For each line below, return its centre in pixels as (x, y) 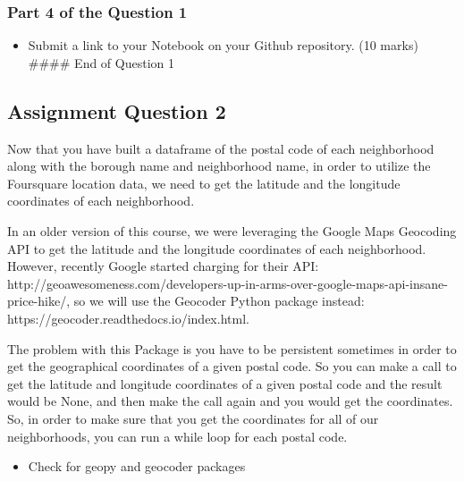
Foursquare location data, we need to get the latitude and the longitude (204, 183)
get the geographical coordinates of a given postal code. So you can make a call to (232, 366)
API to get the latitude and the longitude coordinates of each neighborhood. (217, 248)
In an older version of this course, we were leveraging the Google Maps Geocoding (232, 230)
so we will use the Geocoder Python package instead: (219, 301)
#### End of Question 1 (101, 62)
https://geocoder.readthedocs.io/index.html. (128, 318)
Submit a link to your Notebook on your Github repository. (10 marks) (223, 45)
